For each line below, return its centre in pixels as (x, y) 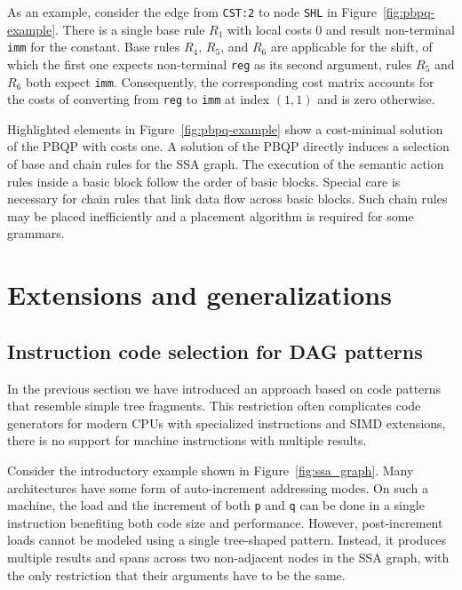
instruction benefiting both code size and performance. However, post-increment (225, 522)
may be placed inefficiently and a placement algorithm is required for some (211, 215)
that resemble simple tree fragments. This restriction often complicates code (214, 406)
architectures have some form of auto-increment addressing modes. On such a (218, 487)
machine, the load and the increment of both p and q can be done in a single (216, 505)
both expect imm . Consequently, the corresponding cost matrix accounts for (230, 81)
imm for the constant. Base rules (94, 47)
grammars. (36, 233)
